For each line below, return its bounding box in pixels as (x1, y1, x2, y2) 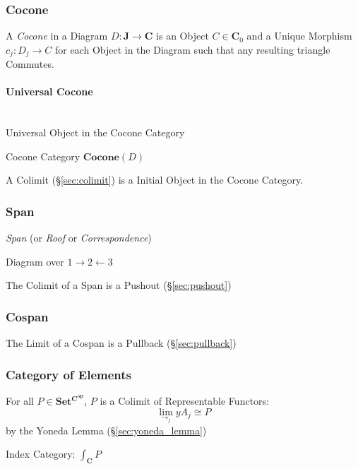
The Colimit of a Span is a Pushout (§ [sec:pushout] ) (6, 278, 232, 292)
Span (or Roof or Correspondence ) (6, 230, 152, 245)
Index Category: (6, 446, 76, 461)
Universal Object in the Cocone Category (6, 125, 185, 140)
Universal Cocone (6, 84, 93, 99)
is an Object (156, 28, 209, 43)
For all (6, 393, 34, 408)
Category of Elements (6, 365, 132, 383)
